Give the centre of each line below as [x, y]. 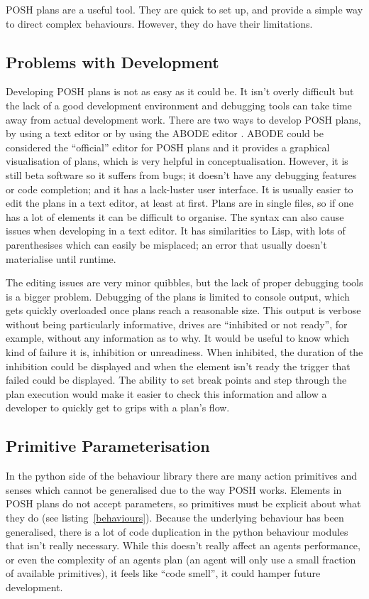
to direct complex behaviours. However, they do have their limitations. [159, 23]
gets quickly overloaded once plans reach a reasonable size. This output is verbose [183, 310]
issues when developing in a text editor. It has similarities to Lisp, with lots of [176, 231]
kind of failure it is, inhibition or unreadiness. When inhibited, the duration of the [184, 352]
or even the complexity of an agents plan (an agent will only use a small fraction [181, 559]
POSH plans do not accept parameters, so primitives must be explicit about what [183, 503]
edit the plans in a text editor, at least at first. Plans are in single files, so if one [180, 203]
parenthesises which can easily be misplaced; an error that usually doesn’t [166, 244]
